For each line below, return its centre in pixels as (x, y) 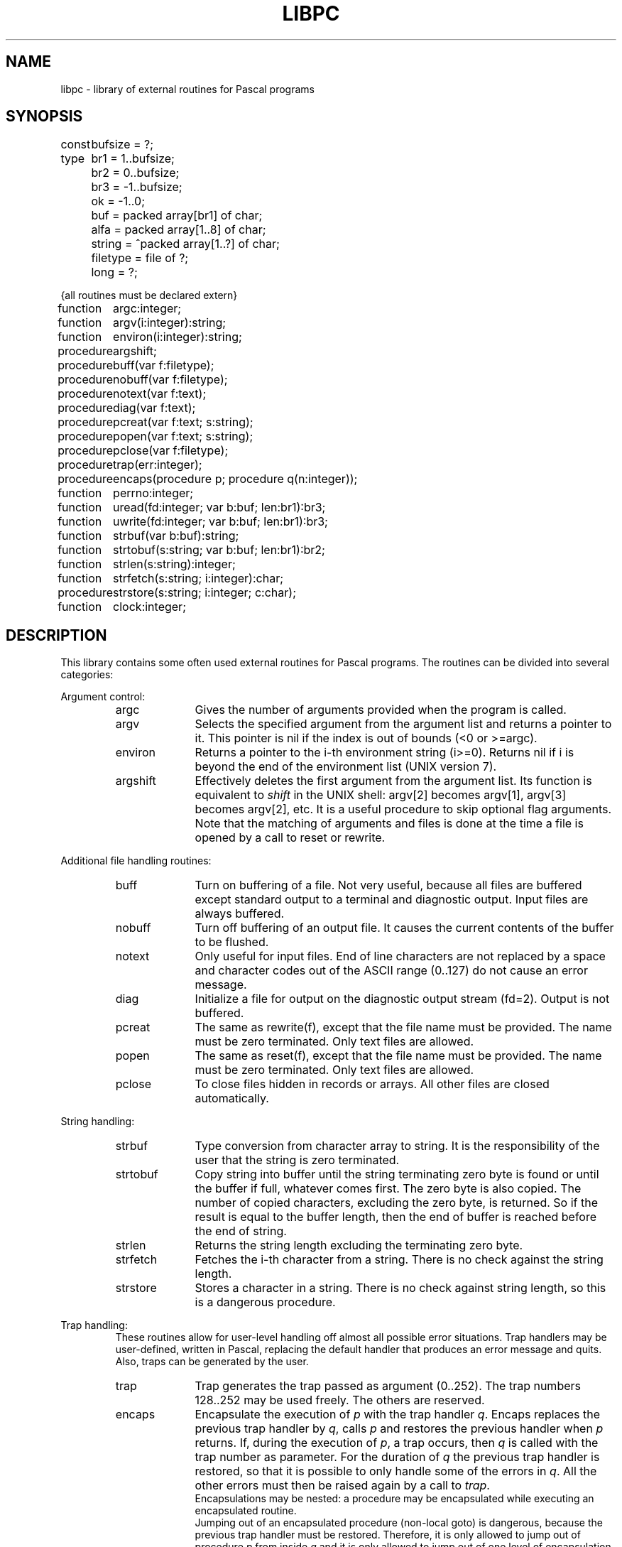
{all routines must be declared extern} (149, 295)
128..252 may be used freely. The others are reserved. (340, 1400)
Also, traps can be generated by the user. (212, 1362)
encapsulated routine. (246, 1511)
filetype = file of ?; (140, 258)
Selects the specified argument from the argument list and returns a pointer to (403, 724)
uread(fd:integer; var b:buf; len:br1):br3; (219, 507)
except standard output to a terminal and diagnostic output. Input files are (392, 900)
